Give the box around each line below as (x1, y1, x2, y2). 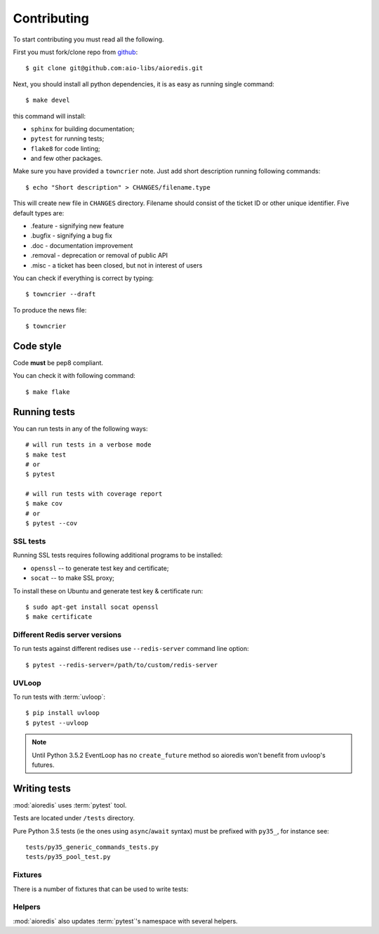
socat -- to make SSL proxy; (30, 574, 115, 582)
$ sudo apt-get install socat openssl (25, 603, 159, 611)
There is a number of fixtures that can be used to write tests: (13, 885, 189, 893)
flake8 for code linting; (30, 144, 101, 152)
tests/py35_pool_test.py (25, 853, 111, 861)
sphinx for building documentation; (30, 124, 135, 133)
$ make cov (25, 499, 63, 508)
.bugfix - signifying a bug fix (30, 232, 112, 240)
